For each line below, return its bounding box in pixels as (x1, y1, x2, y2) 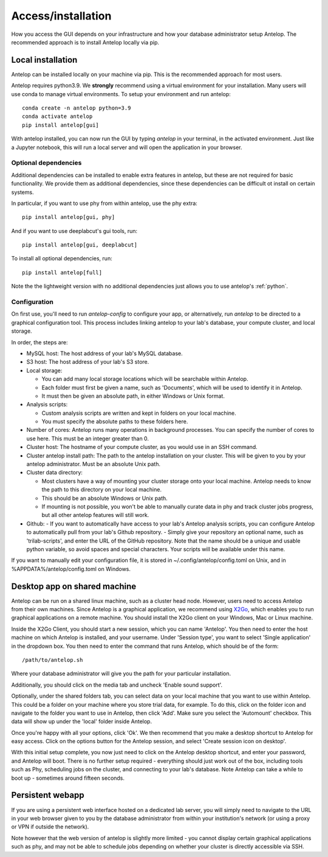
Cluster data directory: (26, 469, 83, 476)
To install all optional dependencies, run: (11, 255, 112, 262)
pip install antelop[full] (22, 269, 103, 276)
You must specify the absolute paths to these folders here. (41, 418, 188, 425)
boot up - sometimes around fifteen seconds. (11, 774, 125, 782)
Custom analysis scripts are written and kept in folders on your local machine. (41, 409, 236, 417)
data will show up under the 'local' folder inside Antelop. (11, 718, 152, 725)
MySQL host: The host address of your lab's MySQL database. (26, 350, 183, 357)
